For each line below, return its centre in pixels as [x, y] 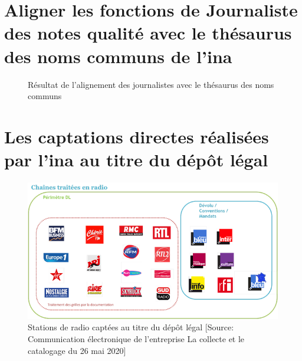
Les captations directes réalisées [137, 136]
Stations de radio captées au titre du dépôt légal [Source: [131, 327]
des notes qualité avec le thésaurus [148, 33]
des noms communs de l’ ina [118, 56]
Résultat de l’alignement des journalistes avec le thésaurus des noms [151, 84]
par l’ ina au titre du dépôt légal [136, 160]
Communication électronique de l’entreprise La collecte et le [136, 339]
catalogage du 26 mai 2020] [77, 350]
